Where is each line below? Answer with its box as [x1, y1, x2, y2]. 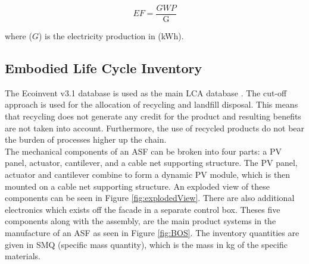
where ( [5, 30, 32, 42]
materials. [5, 250, 41, 262]
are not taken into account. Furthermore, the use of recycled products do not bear [5, 121, 305, 134]
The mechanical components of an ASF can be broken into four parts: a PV [5, 144, 282, 157]
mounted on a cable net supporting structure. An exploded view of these [5, 180, 270, 192]
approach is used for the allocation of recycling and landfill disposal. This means [5, 98, 298, 111]
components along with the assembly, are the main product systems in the [5, 215, 276, 227]
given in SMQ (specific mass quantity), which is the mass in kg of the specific [5, 238, 288, 250]
